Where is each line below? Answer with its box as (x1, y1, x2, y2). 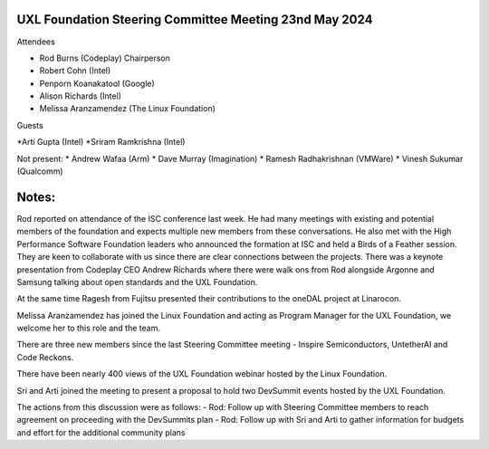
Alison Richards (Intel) (39, 91, 122, 101)
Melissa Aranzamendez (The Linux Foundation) (39, 103, 216, 114)
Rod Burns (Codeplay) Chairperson (39, 53, 171, 63)
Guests (16, 119, 44, 130)
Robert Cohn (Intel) (39, 65, 111, 76)
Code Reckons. (16, 351, 74, 362)
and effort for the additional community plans (16, 426, 186, 438)
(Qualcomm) (16, 166, 63, 177)
